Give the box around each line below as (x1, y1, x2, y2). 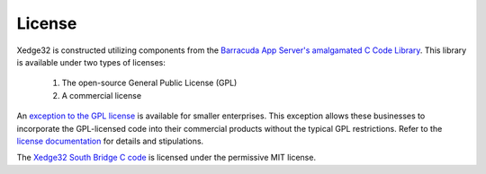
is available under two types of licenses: (16, 57, 166, 67)
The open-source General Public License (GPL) (61, 77, 238, 89)
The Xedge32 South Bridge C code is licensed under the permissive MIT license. (16, 152, 317, 163)
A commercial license (61, 90, 142, 100)
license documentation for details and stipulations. (16, 135, 204, 146)
